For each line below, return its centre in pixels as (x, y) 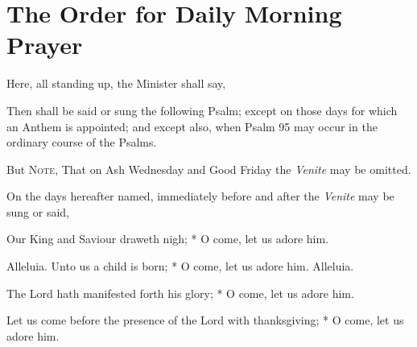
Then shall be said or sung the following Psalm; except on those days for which (202, 110)
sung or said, (38, 211)
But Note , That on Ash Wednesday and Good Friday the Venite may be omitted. (209, 169)
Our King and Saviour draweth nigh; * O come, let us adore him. (168, 239)
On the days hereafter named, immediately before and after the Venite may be (200, 196)
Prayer (45, 45)
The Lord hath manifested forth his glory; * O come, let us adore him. (180, 293)
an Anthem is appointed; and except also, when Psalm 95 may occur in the (192, 126)
